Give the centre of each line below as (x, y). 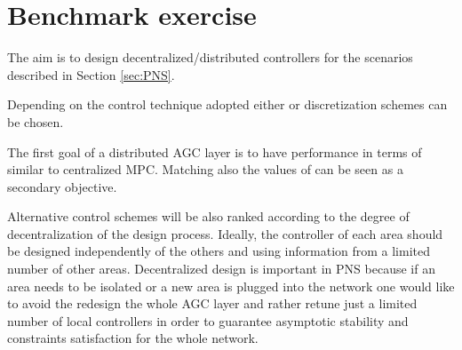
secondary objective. (62, 186)
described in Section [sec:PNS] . (91, 74)
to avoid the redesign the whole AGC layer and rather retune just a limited (212, 303)
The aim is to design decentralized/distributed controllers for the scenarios (210, 57)
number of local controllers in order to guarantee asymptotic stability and (208, 320)
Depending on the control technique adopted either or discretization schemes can (227, 104)
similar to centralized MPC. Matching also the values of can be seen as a (205, 169)
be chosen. (36, 121)
